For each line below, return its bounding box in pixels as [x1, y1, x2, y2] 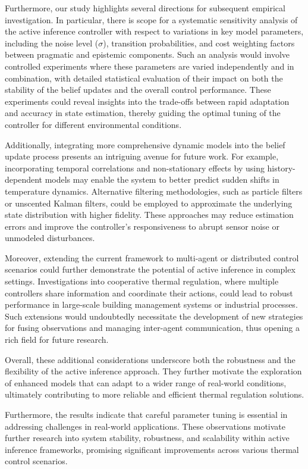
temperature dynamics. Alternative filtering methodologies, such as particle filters [5, 185, 303, 197]
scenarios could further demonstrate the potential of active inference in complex [5, 263, 296, 276]
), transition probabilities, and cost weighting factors [103, 36, 295, 49]
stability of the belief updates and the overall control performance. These [5, 83, 271, 96]
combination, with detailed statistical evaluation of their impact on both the [5, 71, 283, 84]
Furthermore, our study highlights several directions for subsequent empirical [5, 2, 285, 14]
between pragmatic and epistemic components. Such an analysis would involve [5, 48, 290, 61]
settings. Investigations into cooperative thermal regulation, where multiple [5, 275, 279, 287]
